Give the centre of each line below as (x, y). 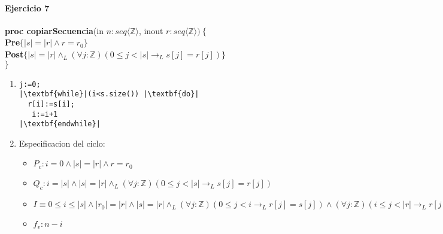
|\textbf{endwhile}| (60, 124)
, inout (151, 30)
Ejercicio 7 (27, 7)
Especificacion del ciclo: (62, 143)
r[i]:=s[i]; (51, 104)
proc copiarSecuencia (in (54, 30)
